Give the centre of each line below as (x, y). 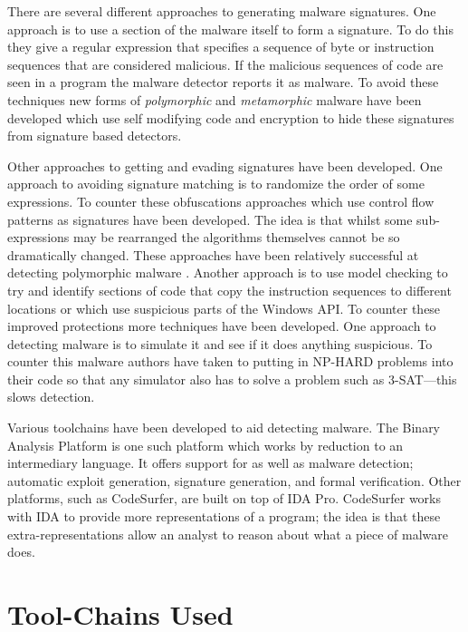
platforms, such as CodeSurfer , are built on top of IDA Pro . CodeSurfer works (224, 498)
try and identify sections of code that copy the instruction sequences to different (229, 290)
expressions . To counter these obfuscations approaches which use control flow (221, 201)
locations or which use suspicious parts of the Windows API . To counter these (224, 308)
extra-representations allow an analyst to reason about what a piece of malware (228, 534)
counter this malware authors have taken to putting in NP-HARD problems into (230, 361)
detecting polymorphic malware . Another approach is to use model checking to (228, 272)
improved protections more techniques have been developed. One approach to (222, 326)
